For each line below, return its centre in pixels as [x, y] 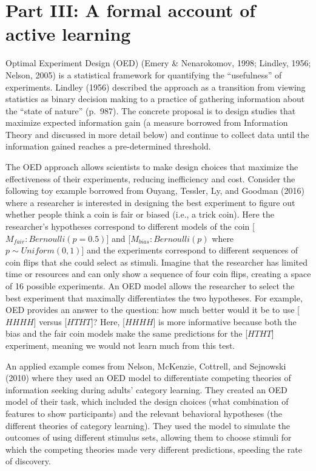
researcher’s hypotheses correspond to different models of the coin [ [130, 226]
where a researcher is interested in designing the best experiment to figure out [150, 202]
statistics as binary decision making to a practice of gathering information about [155, 99]
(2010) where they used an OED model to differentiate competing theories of [148, 378]
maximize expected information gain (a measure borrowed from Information [147, 122]
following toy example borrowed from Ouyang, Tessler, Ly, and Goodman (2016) [155, 191]
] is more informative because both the [225, 321]
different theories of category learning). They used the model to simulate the [148, 425]
